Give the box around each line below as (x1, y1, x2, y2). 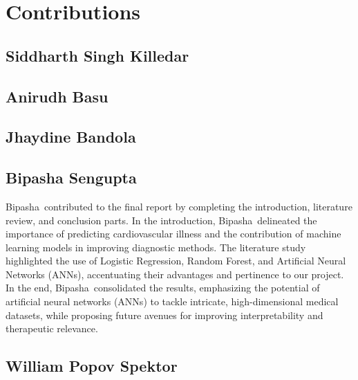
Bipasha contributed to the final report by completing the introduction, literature (6, 199, 352, 213)
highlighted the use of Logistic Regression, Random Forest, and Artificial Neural (6, 253, 346, 268)
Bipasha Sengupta (6, 167, 137, 188)
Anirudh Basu (6, 85, 109, 107)
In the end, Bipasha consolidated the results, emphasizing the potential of (6, 280, 320, 295)
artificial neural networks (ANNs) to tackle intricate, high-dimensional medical (6, 294, 339, 309)
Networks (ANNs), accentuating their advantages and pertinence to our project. (6, 266, 344, 281)
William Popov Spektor (6, 355, 178, 377)
